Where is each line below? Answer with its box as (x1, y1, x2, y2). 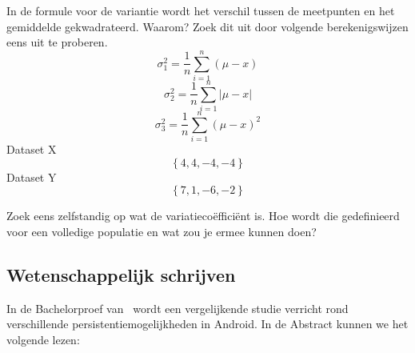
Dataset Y (6, 168, 57, 185)
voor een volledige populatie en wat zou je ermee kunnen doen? (6, 223, 317, 239)
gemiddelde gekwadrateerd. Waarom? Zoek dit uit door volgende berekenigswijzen (6, 18, 409, 34)
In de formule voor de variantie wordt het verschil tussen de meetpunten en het (6, 2, 395, 18)
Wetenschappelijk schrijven (6, 262, 236, 287)
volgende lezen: (6, 331, 80, 347)
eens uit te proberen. (6, 34, 108, 50)
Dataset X (6, 141, 57, 158)
